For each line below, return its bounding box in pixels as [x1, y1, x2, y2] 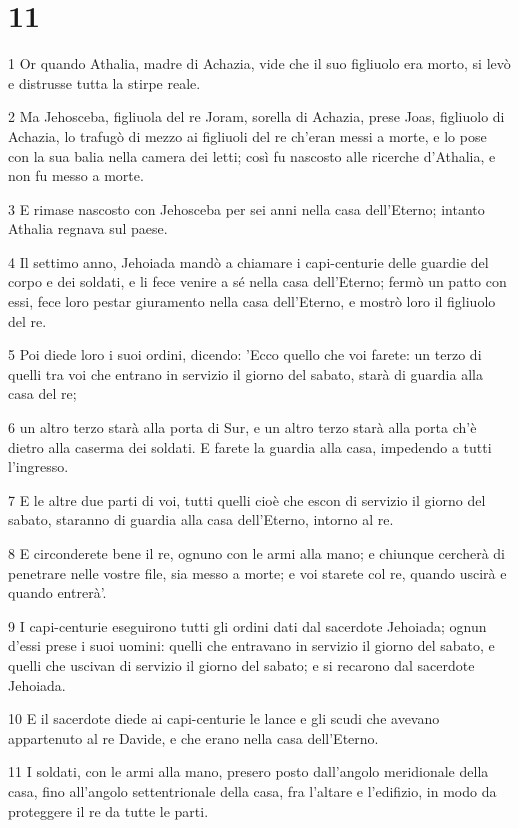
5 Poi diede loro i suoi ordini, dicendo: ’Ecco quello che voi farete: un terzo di [8, 344, 482, 365]
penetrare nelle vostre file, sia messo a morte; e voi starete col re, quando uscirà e [8, 562, 507, 583]
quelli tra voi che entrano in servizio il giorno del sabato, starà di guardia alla [8, 363, 483, 384]
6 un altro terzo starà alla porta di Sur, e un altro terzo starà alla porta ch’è [8, 417, 477, 438]
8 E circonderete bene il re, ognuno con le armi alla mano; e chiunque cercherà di [8, 543, 506, 563]
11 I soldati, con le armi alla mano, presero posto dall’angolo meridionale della [8, 761, 489, 782]
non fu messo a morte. [8, 165, 144, 186]
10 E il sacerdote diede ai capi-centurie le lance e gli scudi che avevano [8, 708, 440, 729]
